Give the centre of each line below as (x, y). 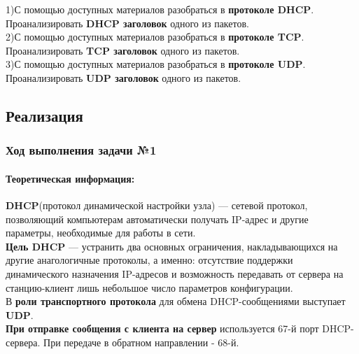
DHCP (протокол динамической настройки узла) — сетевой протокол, (157, 205)
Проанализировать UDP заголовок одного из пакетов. (124, 77)
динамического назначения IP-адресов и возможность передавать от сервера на (175, 273)
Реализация (44, 115)
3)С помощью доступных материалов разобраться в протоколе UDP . (156, 64)
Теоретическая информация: (70, 178)
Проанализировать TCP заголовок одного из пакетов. (123, 50)
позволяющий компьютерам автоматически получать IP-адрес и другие (157, 219)
